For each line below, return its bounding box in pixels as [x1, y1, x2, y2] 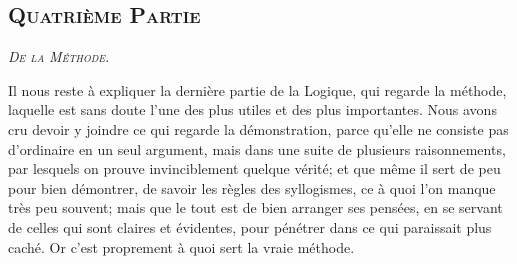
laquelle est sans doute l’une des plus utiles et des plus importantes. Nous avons [8, 99, 497, 120]
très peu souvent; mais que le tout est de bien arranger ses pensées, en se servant [8, 197, 503, 218]
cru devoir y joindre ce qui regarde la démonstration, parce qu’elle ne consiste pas [8, 118, 509, 139]
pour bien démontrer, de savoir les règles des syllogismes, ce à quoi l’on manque [8, 177, 496, 198]
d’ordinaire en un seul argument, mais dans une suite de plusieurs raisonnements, [8, 138, 506, 159]
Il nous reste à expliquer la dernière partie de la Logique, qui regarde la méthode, [8, 79, 507, 100]
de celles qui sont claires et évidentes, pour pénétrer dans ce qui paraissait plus [8, 216, 492, 237]
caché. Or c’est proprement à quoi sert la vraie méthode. [8, 236, 355, 257]
